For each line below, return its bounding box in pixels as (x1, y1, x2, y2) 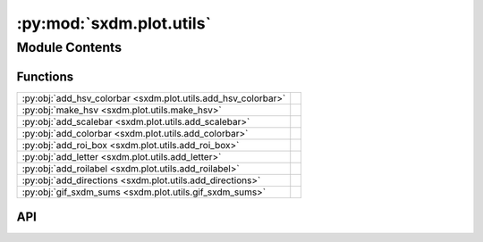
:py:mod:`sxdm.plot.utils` (16, 13, 212, 33)
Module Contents (16, 39, 123, 55)
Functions (16, 69, 74, 84)
